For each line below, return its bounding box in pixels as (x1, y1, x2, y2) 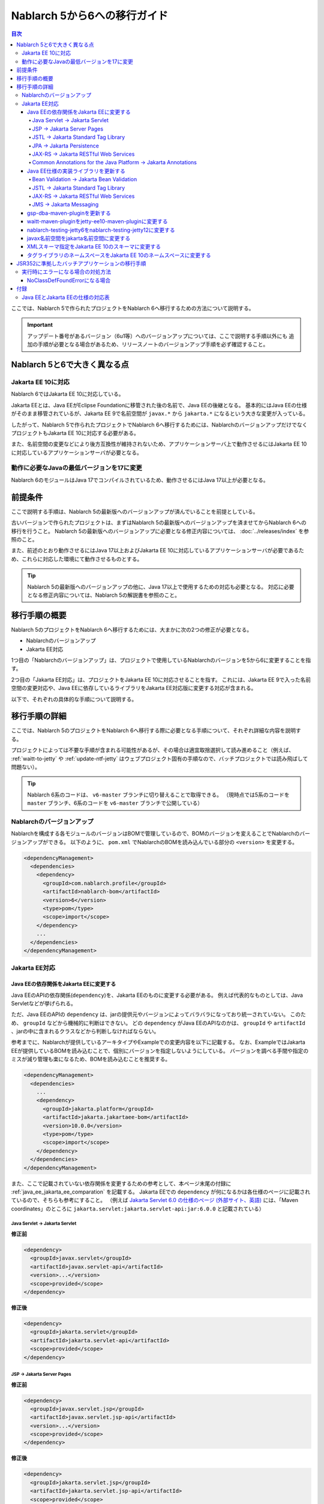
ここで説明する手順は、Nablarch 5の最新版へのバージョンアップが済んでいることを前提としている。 (11, 508, 259, 515)
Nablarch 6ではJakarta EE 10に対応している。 (11, 390, 124, 398)
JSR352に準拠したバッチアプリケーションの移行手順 (16, 260, 146, 267)
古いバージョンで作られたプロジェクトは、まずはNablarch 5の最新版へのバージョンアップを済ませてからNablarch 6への (11, 519, 307, 526)
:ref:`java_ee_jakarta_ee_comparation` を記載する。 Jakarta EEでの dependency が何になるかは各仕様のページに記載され (11, 1188, 310, 1195)
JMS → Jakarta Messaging (32, 201, 99, 208)
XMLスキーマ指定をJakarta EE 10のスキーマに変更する (27, 243, 161, 250)
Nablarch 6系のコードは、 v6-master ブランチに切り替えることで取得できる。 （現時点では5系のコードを (27, 791, 290, 798)
